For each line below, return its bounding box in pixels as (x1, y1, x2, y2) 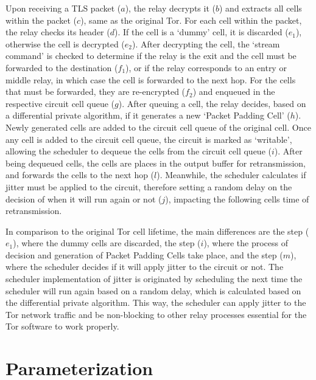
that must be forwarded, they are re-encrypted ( (5, 85, 186, 98)
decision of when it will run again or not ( (5, 192, 162, 205)
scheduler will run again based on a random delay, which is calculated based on (5, 284, 301, 297)
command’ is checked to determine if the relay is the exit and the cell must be (5, 49, 297, 62)
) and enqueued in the (192, 85, 275, 98)
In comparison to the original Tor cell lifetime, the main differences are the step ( (5, 224, 309, 237)
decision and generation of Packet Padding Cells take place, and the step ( (5, 248, 283, 261)
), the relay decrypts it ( (125, 2, 216, 14)
